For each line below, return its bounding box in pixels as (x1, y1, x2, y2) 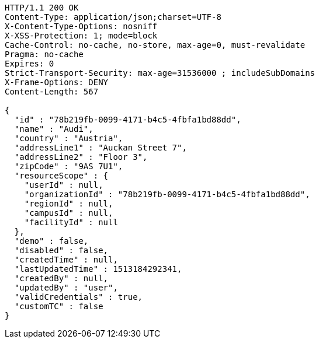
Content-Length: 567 (5, 87, 99, 96)
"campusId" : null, (24, 208, 113, 218)
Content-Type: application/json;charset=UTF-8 (5, 12, 221, 22)
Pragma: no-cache (5, 50, 84, 59)
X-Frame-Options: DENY (5, 78, 109, 87)
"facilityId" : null (24, 218, 118, 227)
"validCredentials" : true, (14, 292, 143, 302)
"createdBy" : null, (14, 274, 109, 283)
